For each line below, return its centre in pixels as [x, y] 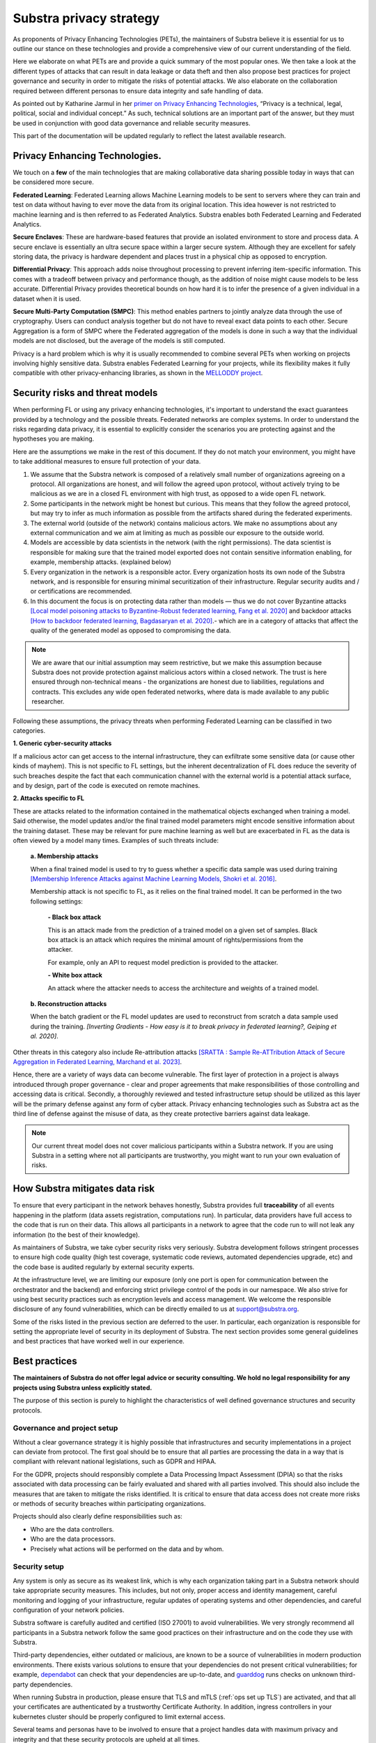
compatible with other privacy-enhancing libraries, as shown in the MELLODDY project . [138, 373]
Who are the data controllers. [72, 1529]
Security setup [38, 1567]
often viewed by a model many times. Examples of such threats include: [116, 840]
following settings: [57, 901]
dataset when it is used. [47, 298]
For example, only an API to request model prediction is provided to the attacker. [163, 962]
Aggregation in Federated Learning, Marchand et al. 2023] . [97, 1061]
